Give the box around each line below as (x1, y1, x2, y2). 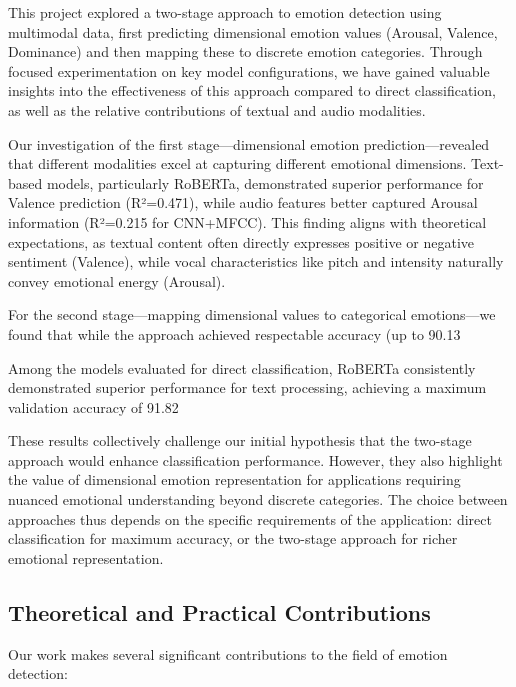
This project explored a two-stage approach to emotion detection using (8, 2, 442, 22)
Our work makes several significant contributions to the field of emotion (8, 643, 448, 664)
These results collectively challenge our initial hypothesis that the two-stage (8, 430, 472, 451)
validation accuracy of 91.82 (8, 396, 179, 417)
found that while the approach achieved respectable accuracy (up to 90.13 (8, 323, 461, 344)
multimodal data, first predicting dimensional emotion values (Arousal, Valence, (8, 21, 498, 42)
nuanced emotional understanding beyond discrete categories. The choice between (8, 489, 508, 510)
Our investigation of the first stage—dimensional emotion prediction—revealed (8, 133, 490, 154)
